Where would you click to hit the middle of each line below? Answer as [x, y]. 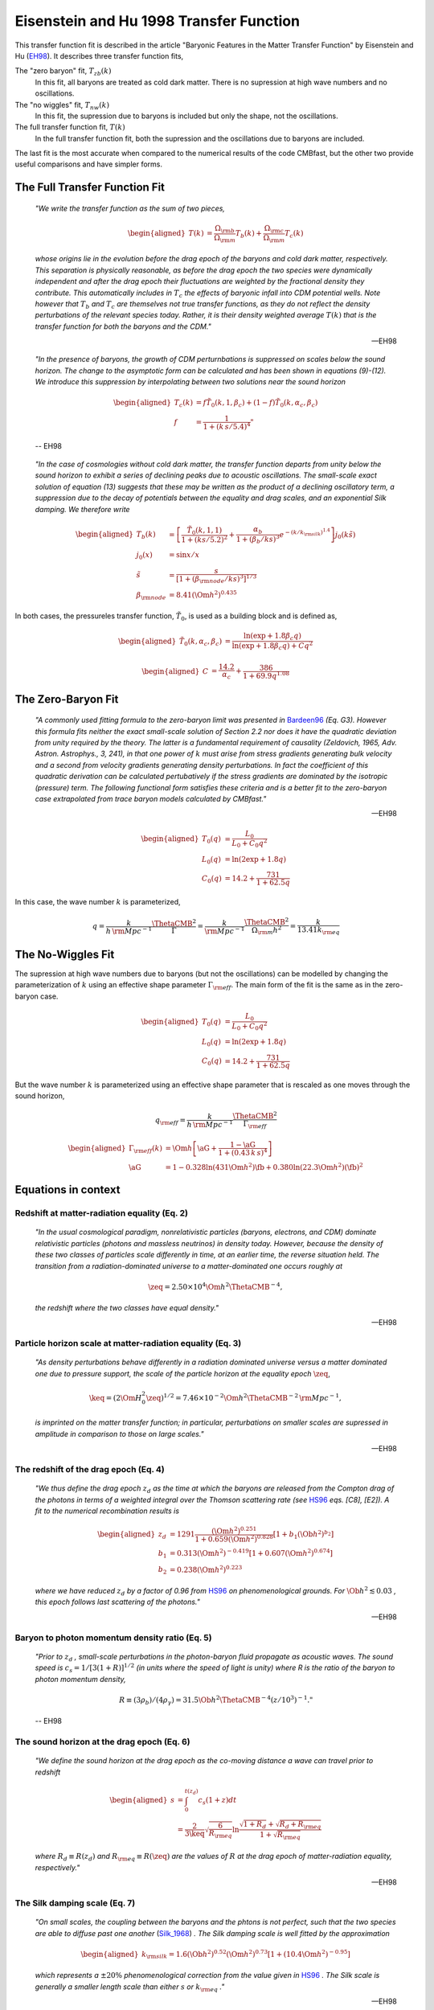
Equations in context [68, 1190]
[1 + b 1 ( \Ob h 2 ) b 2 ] [303, 1535]
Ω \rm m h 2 [266, 931]
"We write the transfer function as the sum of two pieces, [130, 208]
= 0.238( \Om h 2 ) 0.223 [206, 1569]
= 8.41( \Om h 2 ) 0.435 [203, 594]
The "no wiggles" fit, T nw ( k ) [62, 106]
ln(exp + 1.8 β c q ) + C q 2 [272, 646]
